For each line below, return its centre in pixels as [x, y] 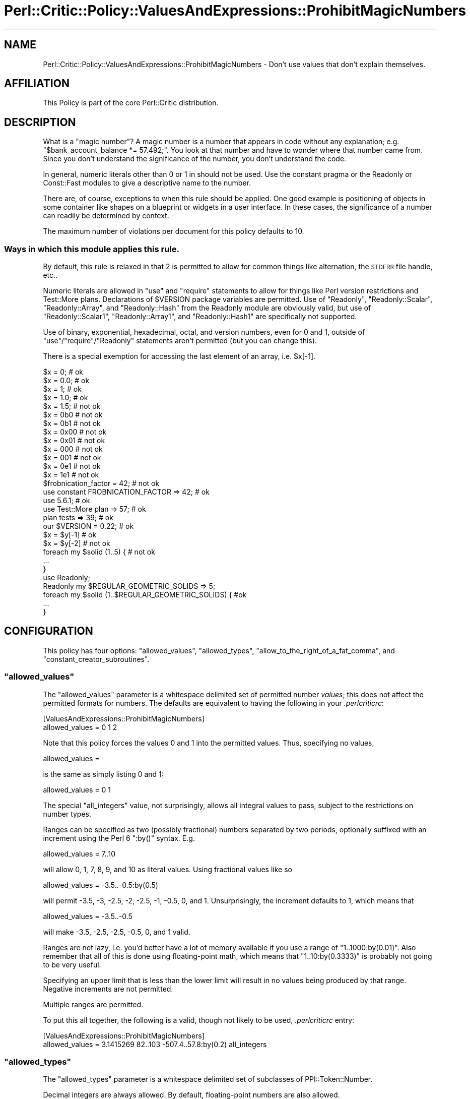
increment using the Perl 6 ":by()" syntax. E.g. [119, 838]
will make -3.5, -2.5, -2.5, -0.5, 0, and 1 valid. [117, 932]
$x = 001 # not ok [72, 458]
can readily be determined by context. [106, 216]
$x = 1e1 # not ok [71, 475]
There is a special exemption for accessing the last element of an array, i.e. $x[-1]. [179, 356]
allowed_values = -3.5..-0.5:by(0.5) [100, 885]
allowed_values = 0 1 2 [80, 727]
